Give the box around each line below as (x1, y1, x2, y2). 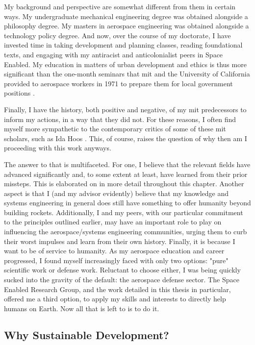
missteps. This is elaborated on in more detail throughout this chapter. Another (4, 178, 244, 189)
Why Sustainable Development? (4, 327, 169, 342)
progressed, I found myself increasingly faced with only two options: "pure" (4, 255, 229, 265)
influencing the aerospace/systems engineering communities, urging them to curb (4, 226, 247, 237)
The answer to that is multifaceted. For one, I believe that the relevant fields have (4, 159, 251, 169)
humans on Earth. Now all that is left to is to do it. (4, 303, 159, 313)
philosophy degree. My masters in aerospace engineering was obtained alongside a (4, 21, 249, 31)
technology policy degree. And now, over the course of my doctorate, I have (4, 30, 231, 40)
